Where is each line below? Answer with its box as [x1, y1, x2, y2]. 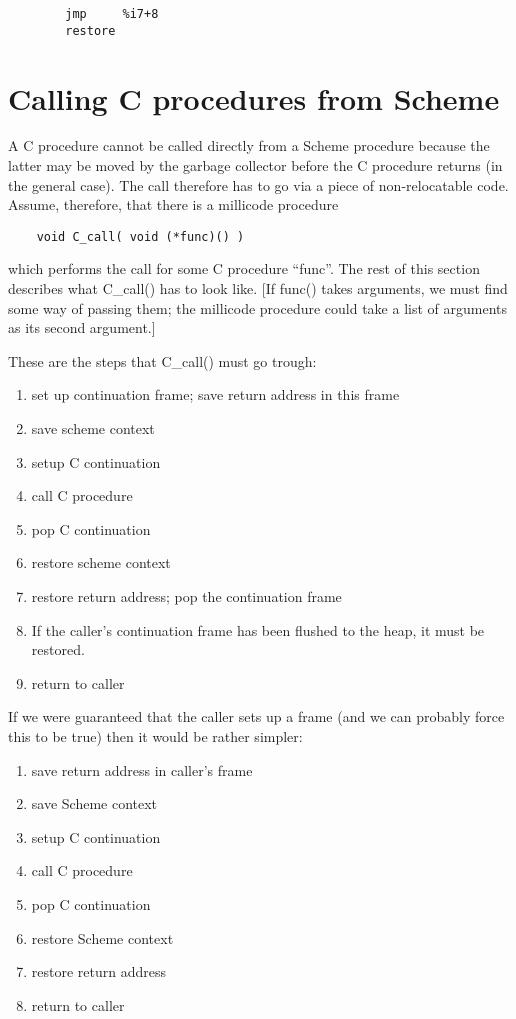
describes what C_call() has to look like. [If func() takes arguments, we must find [8, 278, 508, 299]
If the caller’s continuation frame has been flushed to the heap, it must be [31, 619, 485, 640]
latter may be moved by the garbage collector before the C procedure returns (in [8, 155, 503, 176]
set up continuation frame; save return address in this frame [31, 384, 400, 405]
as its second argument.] [8, 317, 156, 338]
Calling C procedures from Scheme [8, 77, 500, 118]
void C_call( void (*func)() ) [36, 229, 245, 244]
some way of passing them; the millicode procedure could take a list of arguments [8, 297, 508, 318]
